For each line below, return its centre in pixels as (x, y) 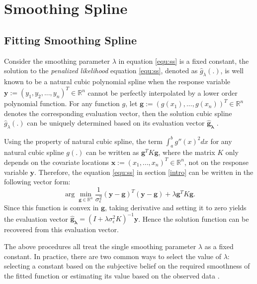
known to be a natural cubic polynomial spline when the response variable (117, 81)
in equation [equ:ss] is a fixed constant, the (184, 61)
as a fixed (219, 246)
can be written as (113, 152)
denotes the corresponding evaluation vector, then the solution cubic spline (118, 113)
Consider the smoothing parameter (57, 61)
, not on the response (216, 162)
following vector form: (37, 182)
